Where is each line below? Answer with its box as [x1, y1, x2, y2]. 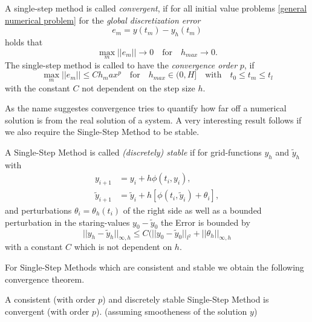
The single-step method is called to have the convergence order [5, 58, 238, 71]
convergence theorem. [5, 272, 85, 285]
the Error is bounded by [160, 215, 250, 228]
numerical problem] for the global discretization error [5, 13, 201, 26]
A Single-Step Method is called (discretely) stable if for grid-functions [5, 145, 262, 158]
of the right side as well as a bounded [123, 204, 262, 217]
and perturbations [5, 204, 72, 217]
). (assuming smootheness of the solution [96, 304, 247, 317]
